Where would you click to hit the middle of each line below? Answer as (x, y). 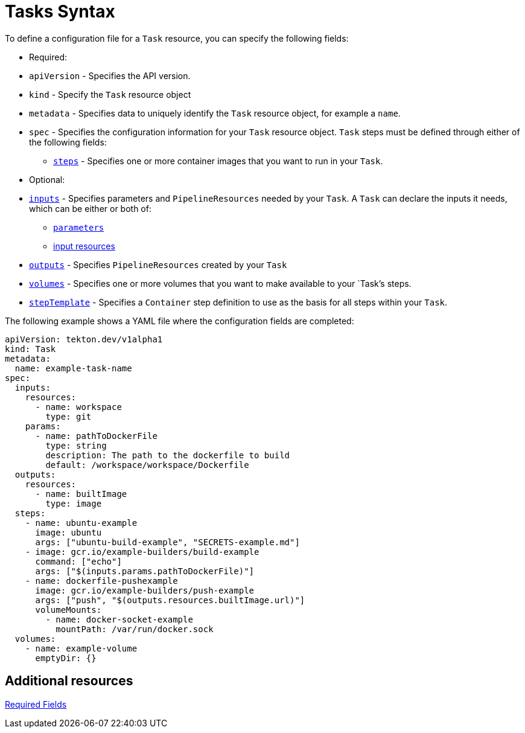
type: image (74, 503)
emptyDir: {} (66, 658)
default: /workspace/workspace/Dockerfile (147, 465)
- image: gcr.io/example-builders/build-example (142, 552)
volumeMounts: (68, 610)
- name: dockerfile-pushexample (101, 581)
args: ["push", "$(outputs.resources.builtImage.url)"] (170, 600)
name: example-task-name (73, 368)
